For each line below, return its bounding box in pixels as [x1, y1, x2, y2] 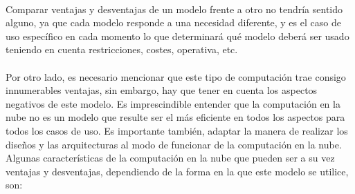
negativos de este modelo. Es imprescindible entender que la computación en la [6, 96, 340, 110]
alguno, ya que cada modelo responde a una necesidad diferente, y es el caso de [6, 15, 341, 30]
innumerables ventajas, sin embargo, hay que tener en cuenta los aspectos [6, 83, 318, 97]
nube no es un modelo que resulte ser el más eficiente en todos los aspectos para [6, 110, 345, 124]
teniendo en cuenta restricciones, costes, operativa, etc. [6, 42, 238, 57]
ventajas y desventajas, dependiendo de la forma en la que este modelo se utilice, [6, 164, 349, 178]
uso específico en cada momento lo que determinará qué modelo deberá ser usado [6, 28, 349, 43]
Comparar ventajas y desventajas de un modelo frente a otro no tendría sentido [6, 1, 343, 16]
